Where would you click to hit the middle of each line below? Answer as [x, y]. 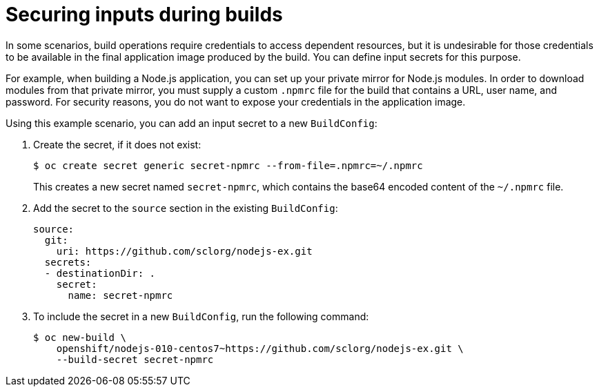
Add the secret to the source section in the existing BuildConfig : [186, 208]
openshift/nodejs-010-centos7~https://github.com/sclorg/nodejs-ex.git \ [260, 348]
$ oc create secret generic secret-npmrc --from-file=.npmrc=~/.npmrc [228, 165]
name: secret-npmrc [120, 295]
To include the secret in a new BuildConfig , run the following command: [201, 316]
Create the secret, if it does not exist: [117, 144]
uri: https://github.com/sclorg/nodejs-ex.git [184, 251]
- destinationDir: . [100, 273]
